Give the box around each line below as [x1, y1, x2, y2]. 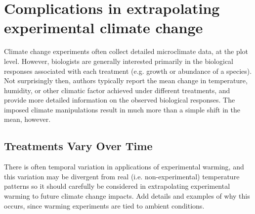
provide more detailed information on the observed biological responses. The [4, 95, 235, 105]
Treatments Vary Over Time [4, 138, 153, 154]
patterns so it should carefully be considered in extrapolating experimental [4, 181, 230, 191]
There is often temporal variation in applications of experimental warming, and [4, 161, 244, 172]
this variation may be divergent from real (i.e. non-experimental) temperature [4, 171, 240, 181]
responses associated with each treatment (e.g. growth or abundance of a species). [4, 65, 252, 76]
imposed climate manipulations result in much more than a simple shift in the [4, 104, 241, 114]
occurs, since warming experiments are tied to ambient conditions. [4, 200, 205, 211]
